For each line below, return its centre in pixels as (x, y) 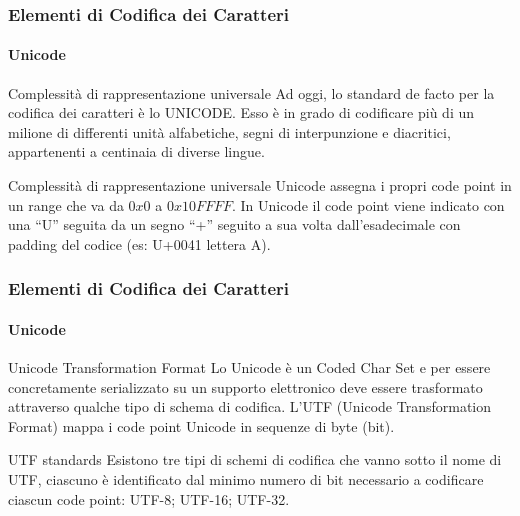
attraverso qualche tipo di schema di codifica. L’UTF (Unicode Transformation (250, 406)
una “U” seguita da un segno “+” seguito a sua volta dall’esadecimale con (234, 224)
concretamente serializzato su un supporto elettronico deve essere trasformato (245, 386)
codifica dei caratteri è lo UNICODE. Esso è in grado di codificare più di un (241, 112)
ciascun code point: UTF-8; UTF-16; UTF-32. (149, 498)
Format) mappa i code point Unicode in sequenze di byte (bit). (201, 425)
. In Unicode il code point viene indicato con (368, 204)
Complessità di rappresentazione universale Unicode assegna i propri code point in (260, 185)
